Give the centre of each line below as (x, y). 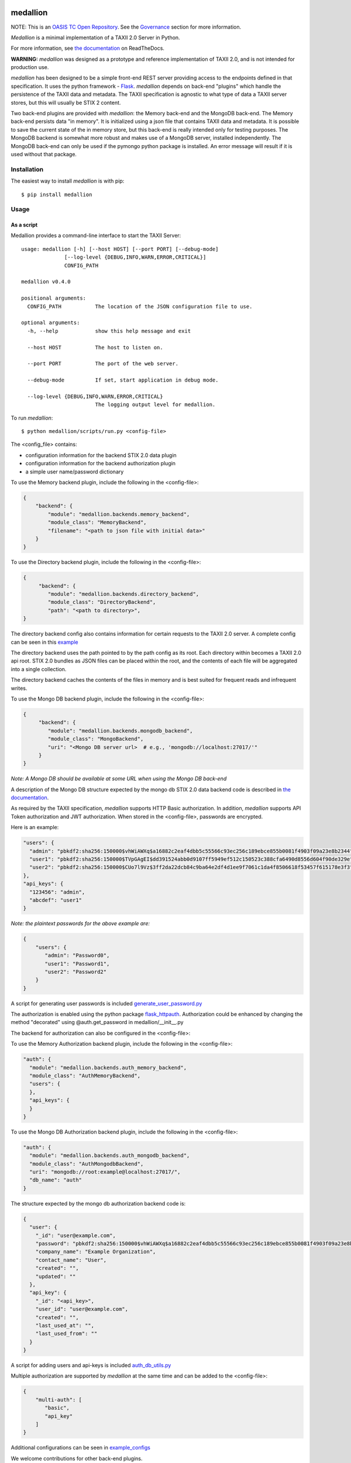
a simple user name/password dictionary (75, 472)
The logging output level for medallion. (155, 405)
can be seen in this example (44, 642)
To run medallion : (32, 418)
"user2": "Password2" (76, 972)
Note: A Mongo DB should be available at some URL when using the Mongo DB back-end (119, 779)
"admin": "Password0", (77, 956)
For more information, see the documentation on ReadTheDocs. (88, 48)
